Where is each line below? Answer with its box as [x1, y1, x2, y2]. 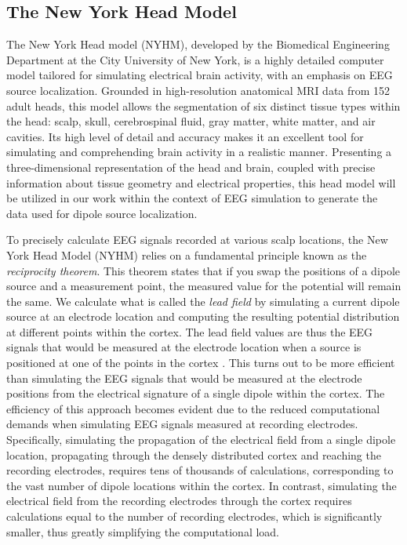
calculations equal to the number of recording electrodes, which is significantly [6, 508, 383, 525]
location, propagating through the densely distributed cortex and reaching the [6, 446, 381, 463]
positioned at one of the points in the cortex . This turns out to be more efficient [6, 354, 395, 371]
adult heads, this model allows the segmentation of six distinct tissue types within [6, 97, 401, 114]
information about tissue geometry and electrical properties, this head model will [6, 174, 396, 191]
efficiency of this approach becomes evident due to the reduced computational [6, 400, 380, 416]
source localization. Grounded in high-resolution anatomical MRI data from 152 [6, 82, 391, 98]
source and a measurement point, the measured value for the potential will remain [6, 278, 402, 294]
